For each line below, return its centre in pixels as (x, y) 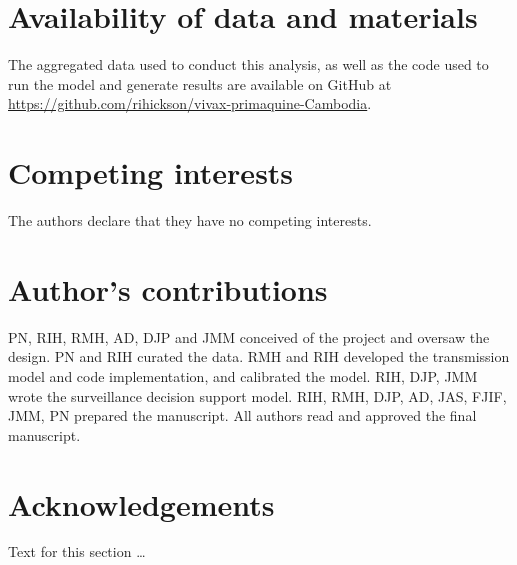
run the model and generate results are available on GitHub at (200, 83)
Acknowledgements (141, 503)
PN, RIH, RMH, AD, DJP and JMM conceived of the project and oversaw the (249, 336)
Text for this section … (77, 551)
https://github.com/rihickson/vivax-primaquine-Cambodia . (190, 103)
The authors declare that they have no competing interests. (190, 220)
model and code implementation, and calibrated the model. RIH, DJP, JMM (243, 375)
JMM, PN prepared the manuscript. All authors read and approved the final (242, 415)
